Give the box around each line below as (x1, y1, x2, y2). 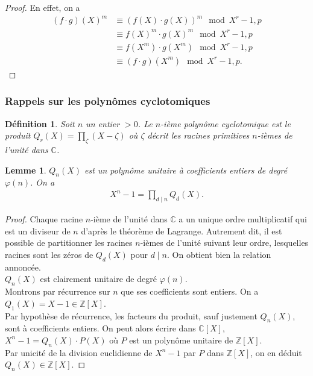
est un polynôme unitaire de (129, 333, 233, 346)
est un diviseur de (5, 224, 71, 237)
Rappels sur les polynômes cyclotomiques (5, 93, 210, 108)
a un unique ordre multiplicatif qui (179, 213, 307, 225)
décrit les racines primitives (147, 129, 250, 142)
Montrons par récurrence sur (5, 285, 110, 298)
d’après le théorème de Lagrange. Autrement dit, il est (81, 224, 282, 237)
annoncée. (5, 260, 41, 273)
